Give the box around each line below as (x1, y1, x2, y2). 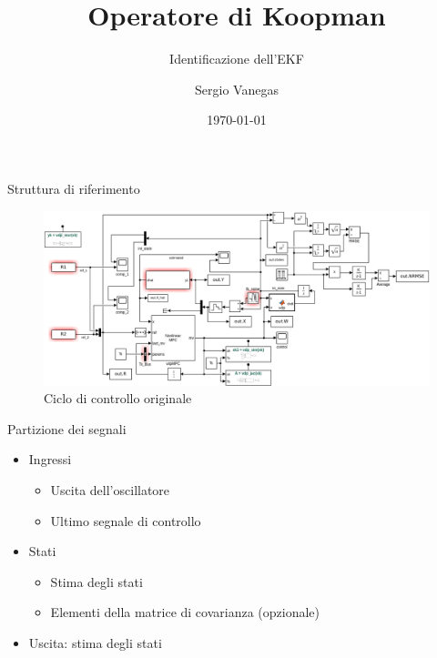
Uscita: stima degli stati (28, 633, 162, 652)
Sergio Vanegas (195, 79, 279, 98)
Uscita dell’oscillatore (50, 481, 170, 499)
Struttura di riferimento (7, 178, 140, 197)
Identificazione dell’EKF (169, 49, 304, 68)
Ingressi (28, 450, 72, 469)
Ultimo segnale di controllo (50, 511, 201, 530)
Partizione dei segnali (7, 419, 127, 438)
